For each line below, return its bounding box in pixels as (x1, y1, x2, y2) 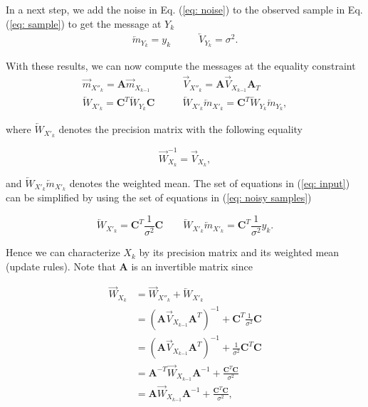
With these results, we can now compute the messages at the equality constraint (6, 58, 356, 73)
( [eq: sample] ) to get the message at (6, 16, 162, 31)
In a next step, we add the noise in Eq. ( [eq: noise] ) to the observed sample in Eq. (6, 2, 363, 16)
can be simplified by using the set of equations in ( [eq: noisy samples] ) (6, 190, 312, 205)
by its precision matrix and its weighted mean (139, 245, 340, 260)
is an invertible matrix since (131, 258, 253, 273)
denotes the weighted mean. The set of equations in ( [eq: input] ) (69, 175, 350, 190)
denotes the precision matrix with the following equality (58, 122, 303, 137)
